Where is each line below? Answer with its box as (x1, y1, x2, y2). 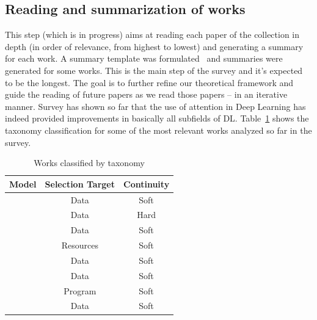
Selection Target (45, 177, 115, 190)
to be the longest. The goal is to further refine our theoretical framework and (5, 76, 294, 89)
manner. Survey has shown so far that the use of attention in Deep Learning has (5, 100, 306, 112)
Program (64, 284, 97, 297)
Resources (61, 239, 98, 252)
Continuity (123, 177, 170, 190)
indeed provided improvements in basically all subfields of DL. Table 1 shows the (5, 112, 309, 125)
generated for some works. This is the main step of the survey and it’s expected (5, 64, 303, 76)
